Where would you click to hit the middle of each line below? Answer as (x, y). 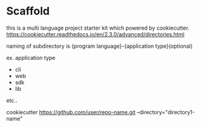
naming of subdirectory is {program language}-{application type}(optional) (99, 46)
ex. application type (31, 57)
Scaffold (28, 11)
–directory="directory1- (166, 112)
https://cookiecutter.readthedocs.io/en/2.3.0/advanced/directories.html (95, 34)
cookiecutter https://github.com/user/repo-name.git (71, 112)
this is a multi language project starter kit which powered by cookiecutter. (98, 28)
